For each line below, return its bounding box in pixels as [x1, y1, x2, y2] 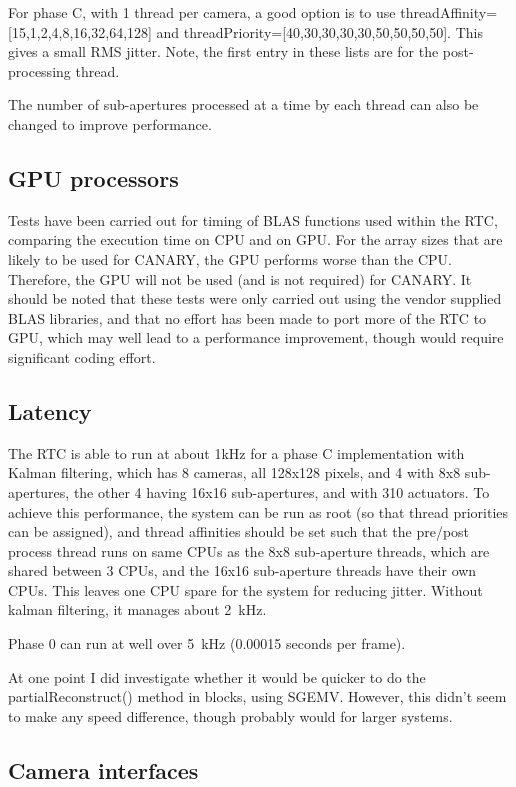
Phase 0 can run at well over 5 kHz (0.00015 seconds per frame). [8, 633, 406, 654]
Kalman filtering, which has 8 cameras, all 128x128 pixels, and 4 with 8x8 [8, 462, 461, 483]
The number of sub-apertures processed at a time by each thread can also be [8, 94, 479, 115]
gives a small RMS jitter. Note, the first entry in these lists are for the [8, 41, 439, 62]
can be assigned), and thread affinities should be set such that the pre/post [8, 521, 470, 542]
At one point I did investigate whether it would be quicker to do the [8, 666, 426, 687]
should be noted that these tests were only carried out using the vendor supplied [8, 288, 502, 309]
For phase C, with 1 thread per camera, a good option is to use [8, 2, 396, 22]
